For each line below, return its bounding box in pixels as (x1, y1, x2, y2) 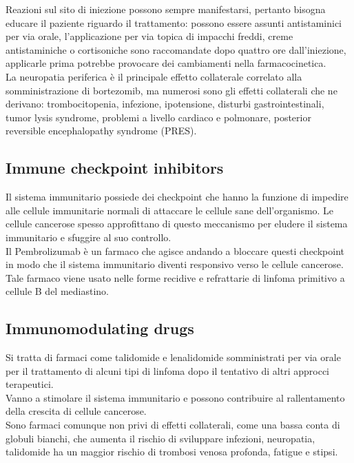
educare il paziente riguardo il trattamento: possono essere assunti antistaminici (6, 15, 342, 30)
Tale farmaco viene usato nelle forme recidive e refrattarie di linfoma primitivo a (6, 270, 345, 285)
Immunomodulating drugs (6, 318, 194, 339)
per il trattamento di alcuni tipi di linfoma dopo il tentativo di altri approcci (6, 363, 330, 378)
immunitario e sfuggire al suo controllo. (6, 229, 171, 244)
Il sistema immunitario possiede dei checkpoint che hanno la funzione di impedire (6, 189, 348, 204)
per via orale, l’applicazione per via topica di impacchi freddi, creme (6, 29, 293, 43)
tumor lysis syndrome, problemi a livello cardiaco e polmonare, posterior (6, 110, 311, 124)
